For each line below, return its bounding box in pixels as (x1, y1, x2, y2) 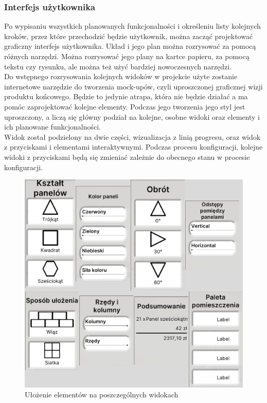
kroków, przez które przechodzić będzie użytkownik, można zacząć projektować (4, 30, 253, 41)
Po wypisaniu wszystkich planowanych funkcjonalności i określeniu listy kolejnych (4, 21, 261, 31)
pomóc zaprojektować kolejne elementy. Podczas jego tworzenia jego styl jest (4, 101, 245, 112)
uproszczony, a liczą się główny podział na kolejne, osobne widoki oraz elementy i (4, 111, 260, 122)
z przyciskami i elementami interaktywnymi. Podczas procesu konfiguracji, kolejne (4, 141, 263, 152)
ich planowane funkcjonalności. (4, 121, 101, 132)
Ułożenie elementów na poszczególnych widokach (25, 389, 179, 400)
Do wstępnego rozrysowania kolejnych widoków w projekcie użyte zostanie (4, 71, 238, 82)
